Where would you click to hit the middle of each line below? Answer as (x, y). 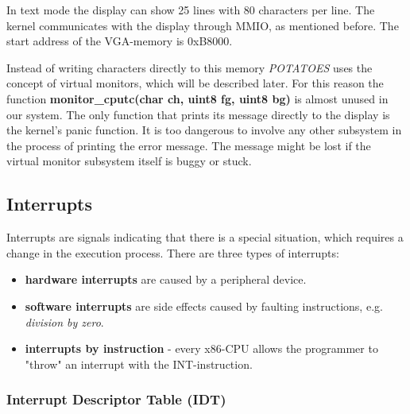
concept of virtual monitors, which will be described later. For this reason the (195, 83)
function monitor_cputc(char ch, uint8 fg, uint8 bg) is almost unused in (197, 98)
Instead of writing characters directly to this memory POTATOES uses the (190, 67)
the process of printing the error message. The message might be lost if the (189, 145)
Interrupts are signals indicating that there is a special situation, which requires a (205, 237)
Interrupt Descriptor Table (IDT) (116, 399)
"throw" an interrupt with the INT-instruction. (139, 364)
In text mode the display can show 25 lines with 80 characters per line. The (191, 10)
